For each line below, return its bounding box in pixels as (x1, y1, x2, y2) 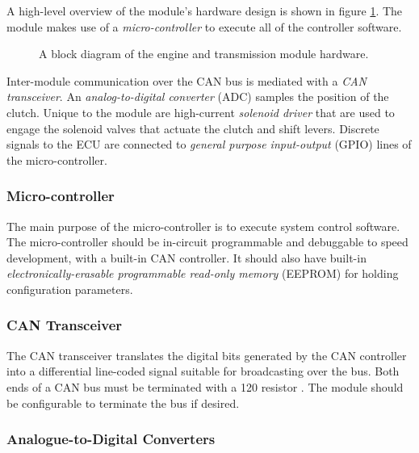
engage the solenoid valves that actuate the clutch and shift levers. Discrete (6, 120, 379, 136)
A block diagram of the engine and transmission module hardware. (39, 45, 369, 62)
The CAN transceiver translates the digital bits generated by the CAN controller (6, 346, 407, 363)
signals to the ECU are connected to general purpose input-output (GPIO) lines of (6, 136, 412, 153)
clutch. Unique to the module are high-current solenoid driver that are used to (6, 103, 395, 120)
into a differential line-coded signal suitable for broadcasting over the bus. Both (6, 363, 400, 380)
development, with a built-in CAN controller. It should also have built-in (6, 249, 367, 266)
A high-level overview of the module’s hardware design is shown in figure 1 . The (6, 2, 403, 19)
